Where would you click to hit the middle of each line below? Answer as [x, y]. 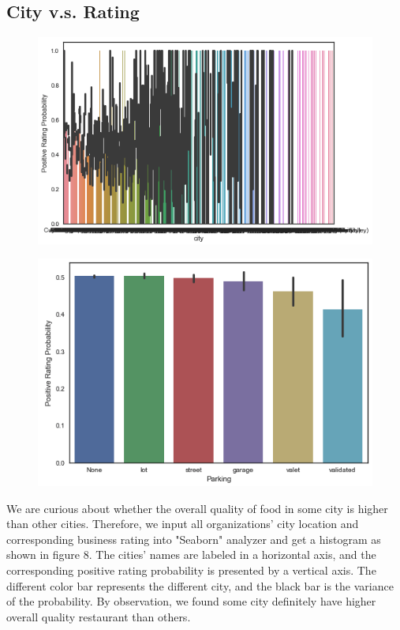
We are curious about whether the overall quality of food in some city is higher [197, 508]
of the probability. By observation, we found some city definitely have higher [191, 601]
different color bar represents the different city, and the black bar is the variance [200, 585]
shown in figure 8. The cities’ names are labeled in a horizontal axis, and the [191, 555]
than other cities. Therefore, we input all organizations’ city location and [183, 524]
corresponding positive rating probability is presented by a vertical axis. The [191, 570]
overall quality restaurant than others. [99, 616]
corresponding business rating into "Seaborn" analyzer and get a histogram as [194, 539]
